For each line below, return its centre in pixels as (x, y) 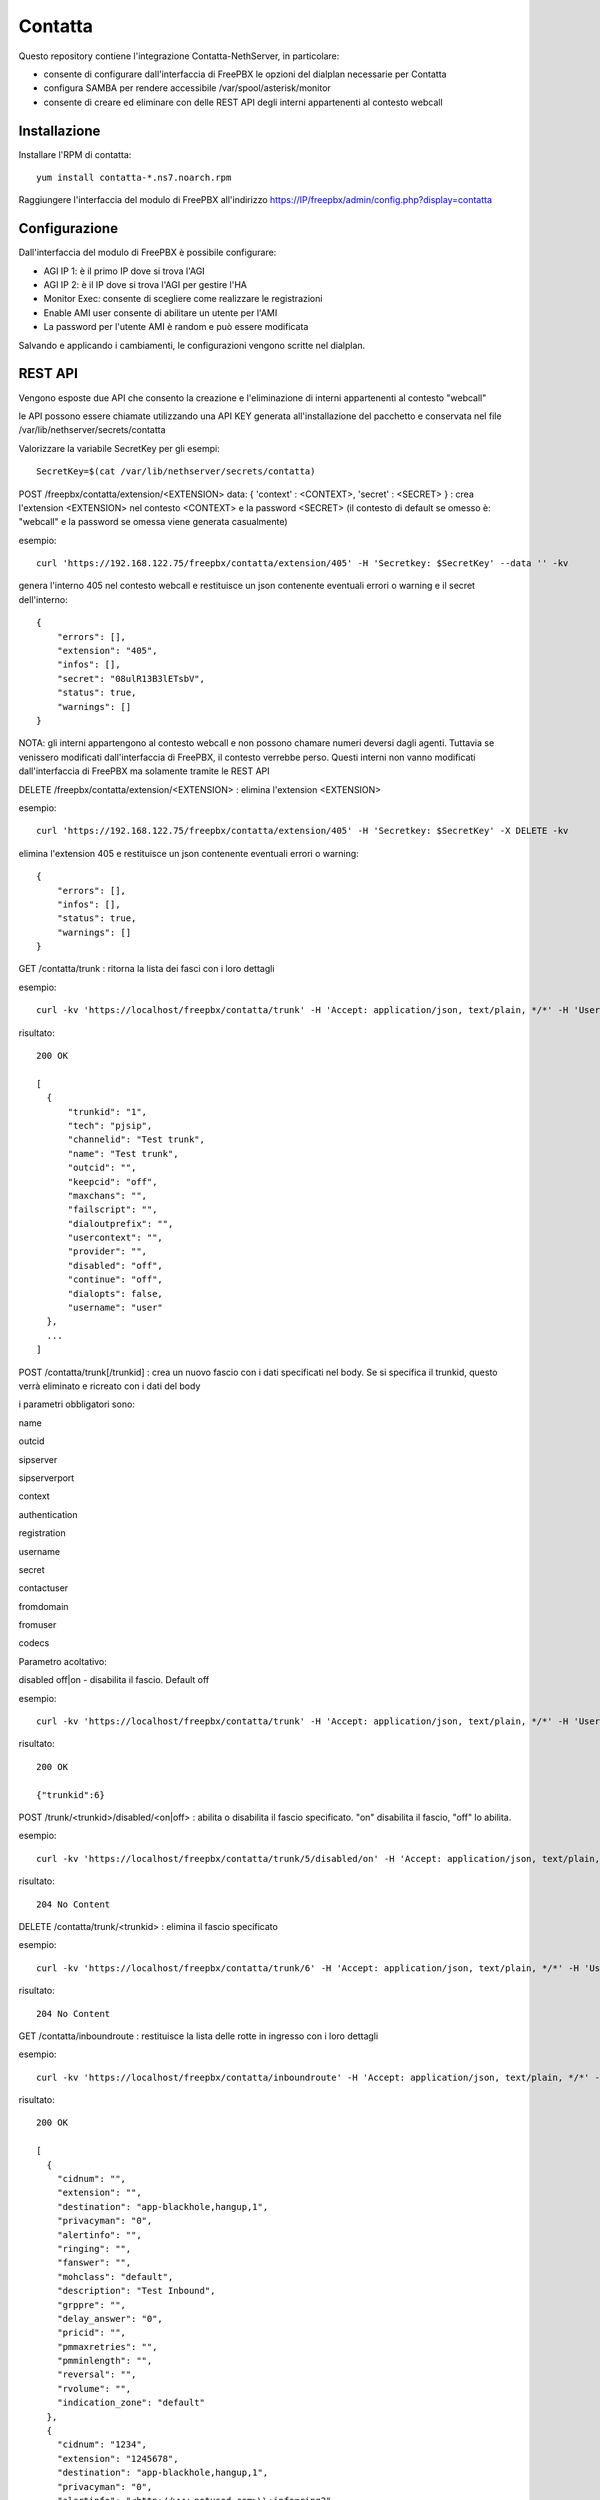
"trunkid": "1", (107, 1111)
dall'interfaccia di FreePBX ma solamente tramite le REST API (144, 771)
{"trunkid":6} (70, 1794)
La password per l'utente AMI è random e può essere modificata (176, 327)
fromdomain (43, 1606)
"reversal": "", (96, 2374)
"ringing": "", (94, 2248)
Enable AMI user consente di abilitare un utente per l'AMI (160, 312)
